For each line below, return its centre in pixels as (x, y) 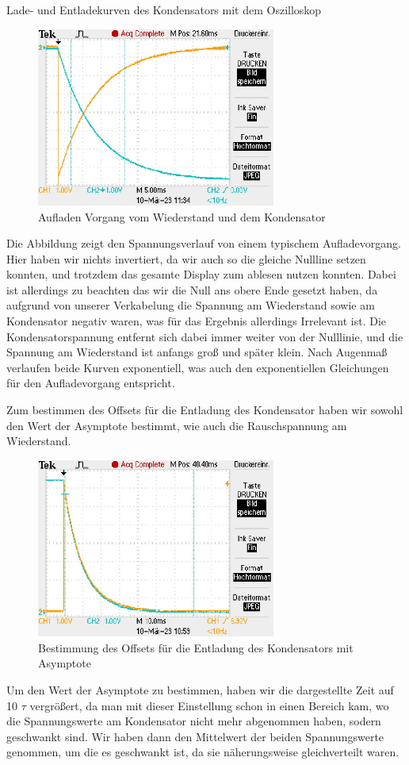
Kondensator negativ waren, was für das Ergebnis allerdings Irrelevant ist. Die (197, 321)
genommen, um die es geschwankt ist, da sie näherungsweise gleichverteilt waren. (203, 752)
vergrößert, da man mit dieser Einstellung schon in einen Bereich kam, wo (209, 705)
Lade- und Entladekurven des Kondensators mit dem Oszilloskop (164, 10)
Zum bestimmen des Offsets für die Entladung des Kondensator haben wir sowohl (205, 410)
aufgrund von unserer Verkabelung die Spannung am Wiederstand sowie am (191, 305)
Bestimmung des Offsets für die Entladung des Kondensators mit (196, 647)
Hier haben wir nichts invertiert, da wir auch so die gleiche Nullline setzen (186, 258)
